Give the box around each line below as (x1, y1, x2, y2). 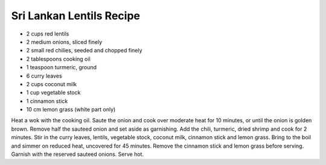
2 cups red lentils (26, 30, 69, 37)
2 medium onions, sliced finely (26, 38, 103, 45)
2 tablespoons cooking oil (26, 55, 91, 63)
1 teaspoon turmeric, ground (26, 64, 97, 71)
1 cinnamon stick (26, 97, 68, 105)
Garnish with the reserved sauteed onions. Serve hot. (11, 151, 144, 158)
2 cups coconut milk (26, 80, 77, 87)
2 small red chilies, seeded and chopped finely (26, 47, 142, 54)
